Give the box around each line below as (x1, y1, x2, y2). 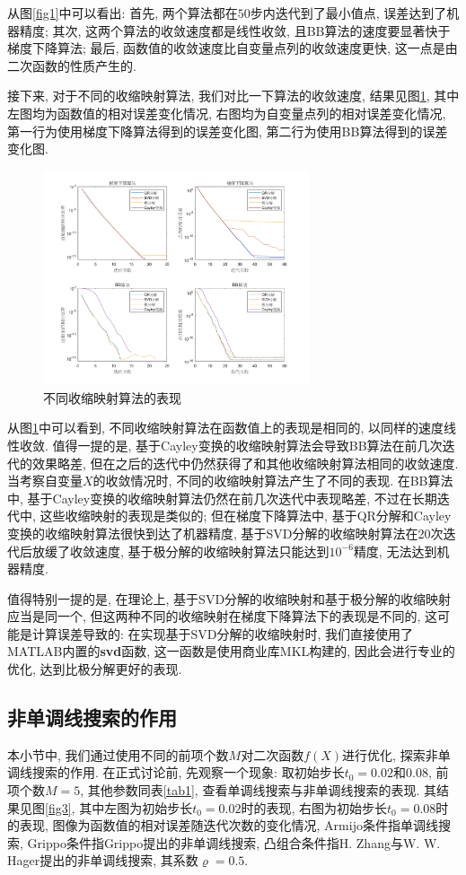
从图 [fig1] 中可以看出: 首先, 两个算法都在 (7, 4, 238, 22)
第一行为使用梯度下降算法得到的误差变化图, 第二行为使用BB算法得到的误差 (7, 121, 448, 140)
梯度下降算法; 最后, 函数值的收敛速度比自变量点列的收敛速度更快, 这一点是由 (7, 39, 458, 57)
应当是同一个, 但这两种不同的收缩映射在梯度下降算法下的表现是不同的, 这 (7, 607, 438, 626)
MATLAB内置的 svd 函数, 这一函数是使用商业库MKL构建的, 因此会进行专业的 (7, 642, 455, 661)
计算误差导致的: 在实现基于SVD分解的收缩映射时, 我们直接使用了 (31, 624, 414, 643)
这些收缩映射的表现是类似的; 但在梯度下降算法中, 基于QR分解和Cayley (40, 506, 452, 525)
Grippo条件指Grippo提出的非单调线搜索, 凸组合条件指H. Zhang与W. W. (27, 833, 441, 852)
